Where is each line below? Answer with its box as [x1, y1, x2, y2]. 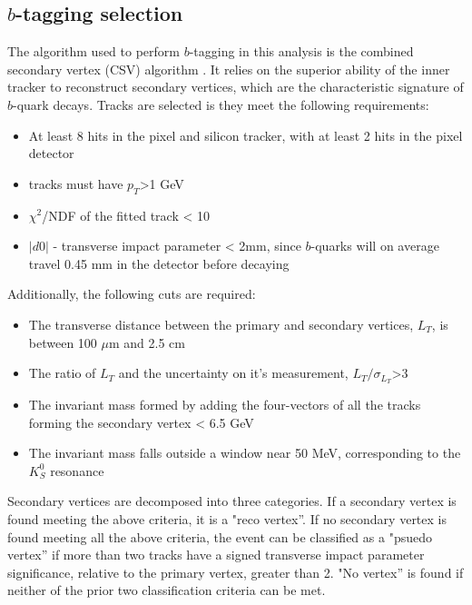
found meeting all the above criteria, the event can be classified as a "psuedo [7, 527, 432, 546]
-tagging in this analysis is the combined [189, 42, 414, 61]
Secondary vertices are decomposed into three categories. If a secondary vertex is [7, 491, 457, 511]
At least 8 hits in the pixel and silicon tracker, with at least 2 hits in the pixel [28, 125, 463, 144]
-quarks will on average [310, 236, 439, 255]
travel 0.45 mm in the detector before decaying [28, 253, 290, 273]
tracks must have [28, 174, 123, 193]
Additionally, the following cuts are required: [7, 284, 256, 303]
